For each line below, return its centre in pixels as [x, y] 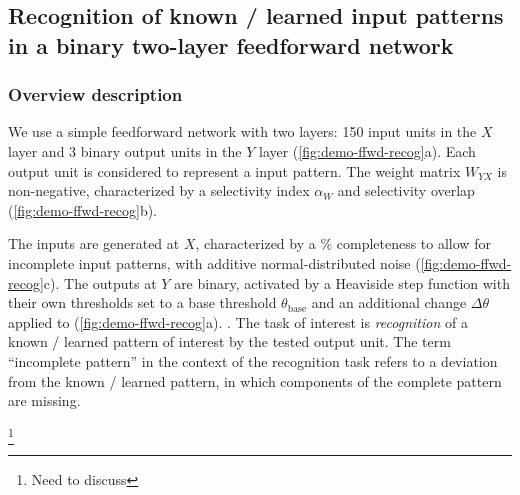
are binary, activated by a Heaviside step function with [342, 282]
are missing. [44, 400]
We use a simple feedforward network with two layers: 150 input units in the [242, 131]
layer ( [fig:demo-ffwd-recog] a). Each [367, 150]
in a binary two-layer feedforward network [231, 44]
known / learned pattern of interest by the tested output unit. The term [229, 341]
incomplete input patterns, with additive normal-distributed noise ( [214, 262]
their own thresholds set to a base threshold [142, 302]
